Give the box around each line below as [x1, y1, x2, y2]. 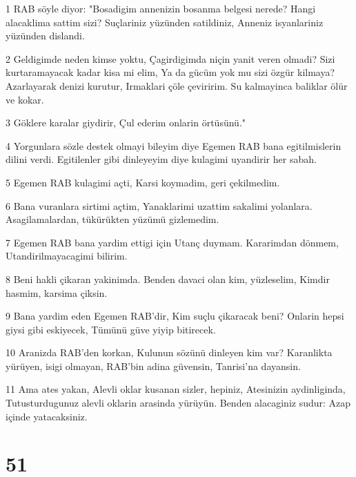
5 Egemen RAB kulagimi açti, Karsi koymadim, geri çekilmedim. [6, 175, 280, 189]
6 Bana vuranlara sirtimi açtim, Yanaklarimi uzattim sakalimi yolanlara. [6, 198, 313, 213]
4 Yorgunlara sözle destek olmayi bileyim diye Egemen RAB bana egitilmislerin [6, 138, 342, 153]
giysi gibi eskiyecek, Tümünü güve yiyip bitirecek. [6, 322, 216, 336]
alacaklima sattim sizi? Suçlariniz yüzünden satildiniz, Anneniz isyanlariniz [6, 14, 324, 29]
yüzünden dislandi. [6, 28, 85, 43]
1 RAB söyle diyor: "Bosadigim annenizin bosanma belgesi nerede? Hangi [6, 1, 316, 15]
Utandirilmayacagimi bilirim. [6, 249, 128, 263]
